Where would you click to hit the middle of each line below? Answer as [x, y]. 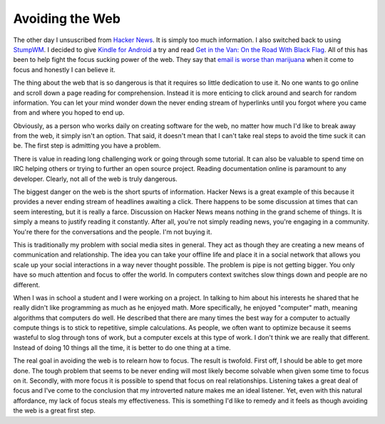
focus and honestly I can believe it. [64, 69]
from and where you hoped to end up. [69, 113]
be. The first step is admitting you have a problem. [87, 145]
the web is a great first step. [55, 410]
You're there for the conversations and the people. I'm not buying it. [113, 232]
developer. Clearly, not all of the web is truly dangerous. [95, 179]
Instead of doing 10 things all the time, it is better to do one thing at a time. [122, 347]
